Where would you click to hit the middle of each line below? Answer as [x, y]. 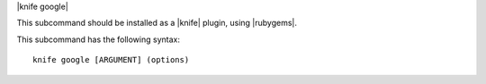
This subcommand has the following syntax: [98, 39]
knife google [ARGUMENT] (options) [111, 60]
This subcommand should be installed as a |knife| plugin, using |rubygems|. [157, 23]
